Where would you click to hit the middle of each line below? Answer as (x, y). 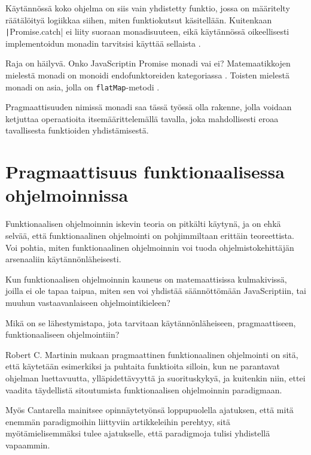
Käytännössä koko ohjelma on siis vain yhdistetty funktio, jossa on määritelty (148, 8)
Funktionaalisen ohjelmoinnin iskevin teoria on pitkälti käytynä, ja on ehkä (143, 224)
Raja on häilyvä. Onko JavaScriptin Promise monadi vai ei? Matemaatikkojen (148, 63)
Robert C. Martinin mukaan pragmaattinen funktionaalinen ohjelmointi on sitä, (152, 354)
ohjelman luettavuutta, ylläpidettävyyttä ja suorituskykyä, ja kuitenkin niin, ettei (155, 377)
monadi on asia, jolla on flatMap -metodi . (83, 87)
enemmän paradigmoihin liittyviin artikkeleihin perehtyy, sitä (118, 421)
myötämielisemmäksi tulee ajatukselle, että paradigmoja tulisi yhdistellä (138, 433)
